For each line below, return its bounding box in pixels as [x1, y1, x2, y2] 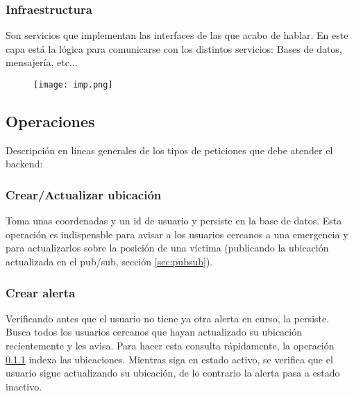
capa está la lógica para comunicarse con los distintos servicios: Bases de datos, [6, 41, 342, 56]
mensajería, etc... [6, 55, 78, 69]
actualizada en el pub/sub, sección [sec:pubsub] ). [6, 254, 213, 269]
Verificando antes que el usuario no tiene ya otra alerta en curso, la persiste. [6, 311, 330, 325]
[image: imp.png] [33, 80, 113, 90]
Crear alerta [6, 283, 76, 301]
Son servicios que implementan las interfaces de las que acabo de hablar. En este [6, 28, 348, 42]
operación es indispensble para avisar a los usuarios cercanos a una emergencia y [6, 226, 348, 241]
